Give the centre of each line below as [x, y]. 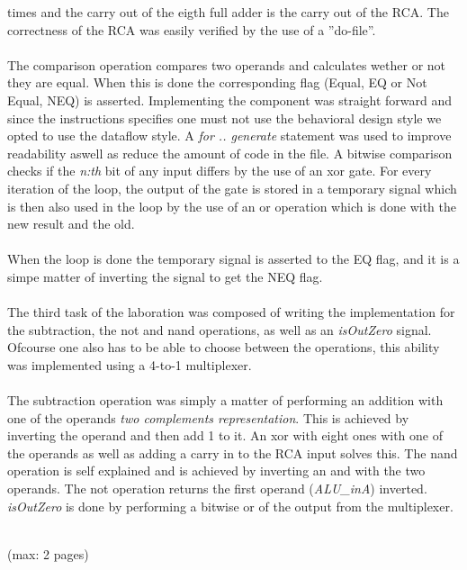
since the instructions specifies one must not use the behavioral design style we [225, 118]
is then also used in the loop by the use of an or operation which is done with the [232, 206]
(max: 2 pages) [48, 553]
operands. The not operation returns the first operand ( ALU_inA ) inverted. [217, 489]
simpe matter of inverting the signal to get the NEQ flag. [165, 276]
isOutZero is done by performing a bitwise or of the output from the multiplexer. [230, 506]
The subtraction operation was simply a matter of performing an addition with [225, 400]
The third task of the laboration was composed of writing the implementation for [231, 312]
